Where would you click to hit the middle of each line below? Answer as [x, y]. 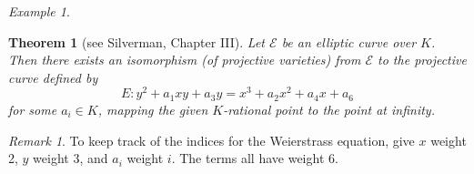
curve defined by [53, 77]
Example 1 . [39, 11]
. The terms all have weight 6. [255, 158]
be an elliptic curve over [349, 41]
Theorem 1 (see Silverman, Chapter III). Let [137, 41]
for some [33, 109]
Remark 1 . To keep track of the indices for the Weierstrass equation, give [212, 140]
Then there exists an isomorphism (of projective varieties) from [185, 60]
